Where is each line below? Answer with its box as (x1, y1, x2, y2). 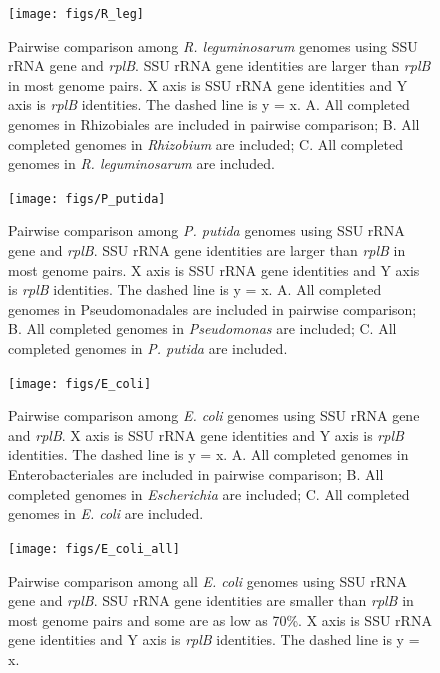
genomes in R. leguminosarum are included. (8, 153, 276, 174)
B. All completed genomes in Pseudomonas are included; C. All (8, 318, 397, 339)
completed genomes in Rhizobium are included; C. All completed (8, 133, 403, 154)
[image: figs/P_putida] (8, 191, 166, 206)
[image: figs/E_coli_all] (8, 541, 180, 556)
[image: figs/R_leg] (8, 7, 145, 21)
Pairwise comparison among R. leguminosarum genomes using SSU (8, 35, 418, 56)
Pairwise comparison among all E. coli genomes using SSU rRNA (8, 570, 407, 591)
